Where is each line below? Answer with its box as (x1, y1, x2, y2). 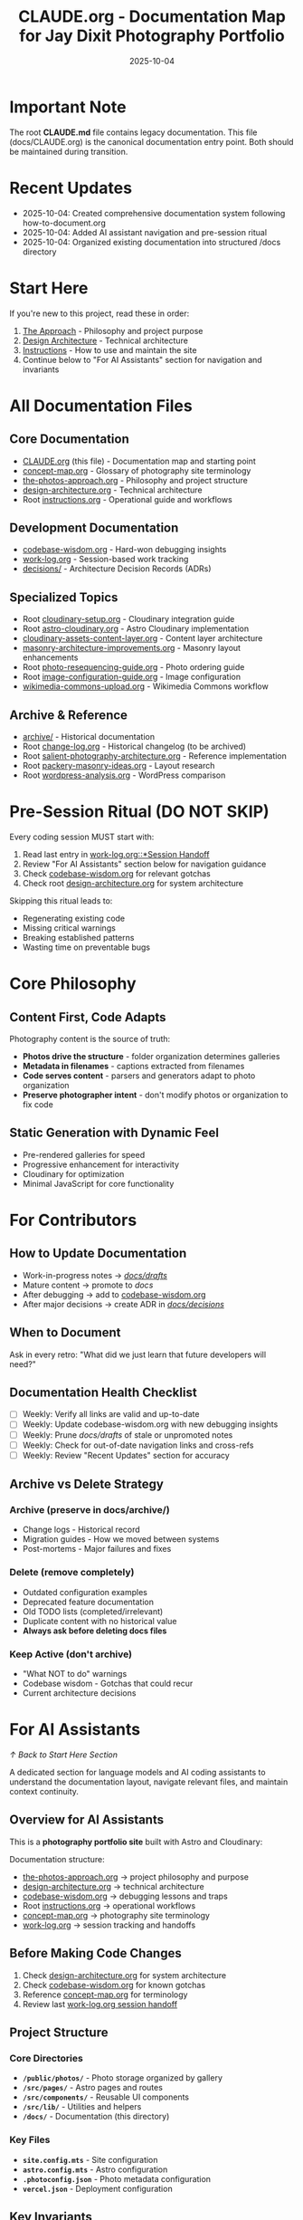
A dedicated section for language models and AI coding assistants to (9, 1766, 266, 1777)
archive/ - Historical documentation (22, 732, 156, 742)
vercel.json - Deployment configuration (22, 2183, 174, 2194)
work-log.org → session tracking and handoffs (22, 1919, 196, 1930)
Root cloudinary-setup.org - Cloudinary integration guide (22, 614, 235, 625)
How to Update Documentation (9, 1246, 187, 1261)
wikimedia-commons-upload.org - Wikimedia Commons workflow (22, 681, 269, 692)
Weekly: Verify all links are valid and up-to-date (22, 1409, 200, 1420)
